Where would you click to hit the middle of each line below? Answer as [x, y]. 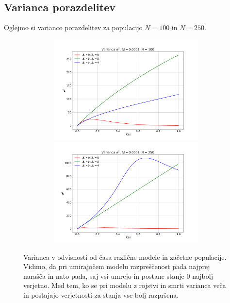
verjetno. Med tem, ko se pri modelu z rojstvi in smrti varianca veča [125, 285]
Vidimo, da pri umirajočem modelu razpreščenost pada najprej [117, 266]
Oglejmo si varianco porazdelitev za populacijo [73, 27]
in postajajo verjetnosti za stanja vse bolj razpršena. [101, 295]
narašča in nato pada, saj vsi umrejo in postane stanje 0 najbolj [118, 276]
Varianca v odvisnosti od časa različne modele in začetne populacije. [125, 257]
